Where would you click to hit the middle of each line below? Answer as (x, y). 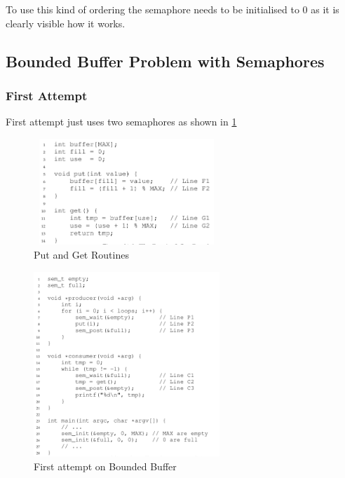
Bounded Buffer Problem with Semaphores (165, 61)
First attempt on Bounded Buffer (105, 466)
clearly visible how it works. (66, 23)
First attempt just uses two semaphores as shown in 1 (121, 122)
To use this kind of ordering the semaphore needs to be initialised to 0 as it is (172, 9)
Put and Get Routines (81, 254)
